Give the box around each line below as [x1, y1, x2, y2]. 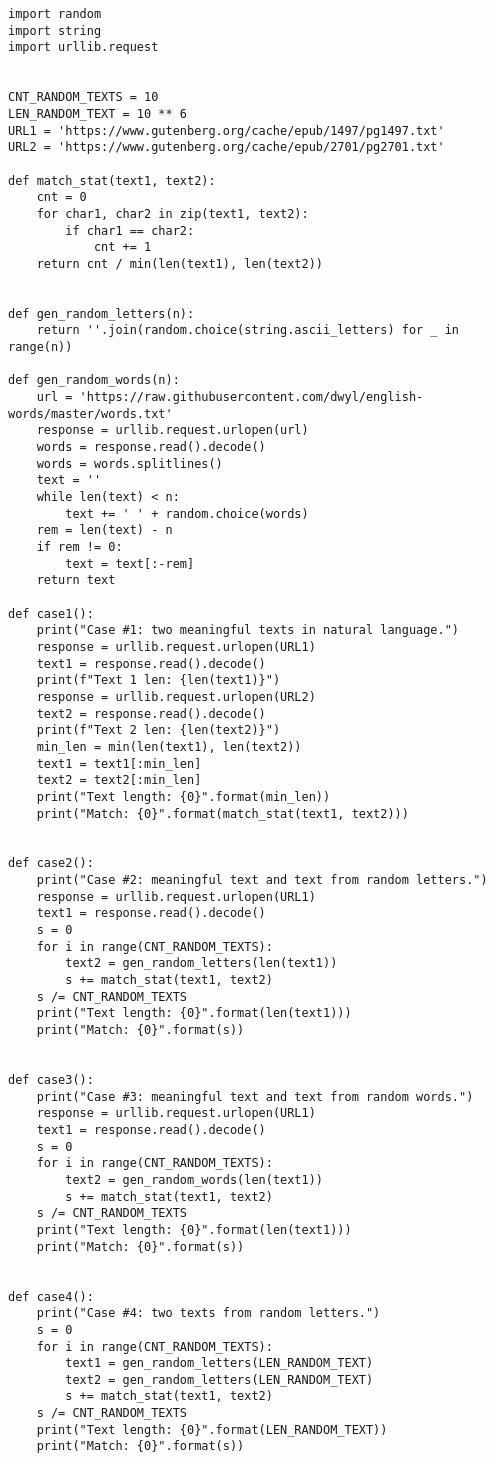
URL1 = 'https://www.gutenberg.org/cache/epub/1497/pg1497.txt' [8, 123, 445, 138]
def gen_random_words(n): [8, 373, 180, 388]
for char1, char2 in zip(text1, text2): [36, 206, 309, 221]
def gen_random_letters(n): [8, 306, 195, 321]
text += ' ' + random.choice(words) [65, 506, 309, 521]
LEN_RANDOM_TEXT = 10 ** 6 [8, 106, 187, 121]
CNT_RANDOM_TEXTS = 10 [8, 90, 159, 105]
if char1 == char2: [65, 223, 195, 238]
